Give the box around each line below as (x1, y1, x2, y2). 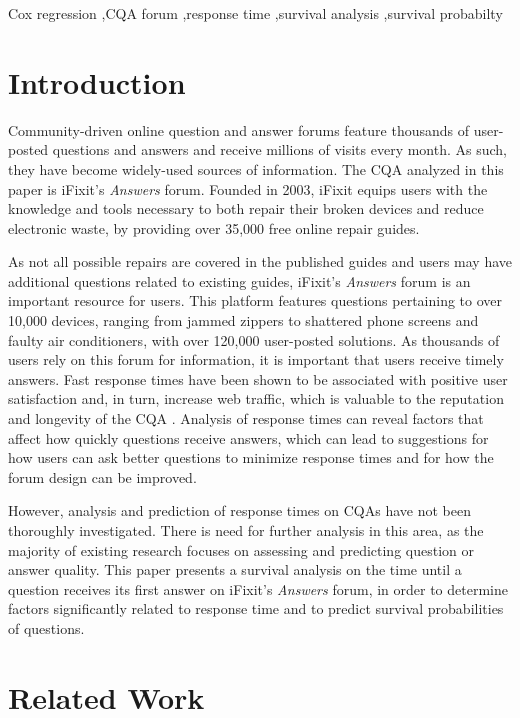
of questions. (8, 617, 85, 638)
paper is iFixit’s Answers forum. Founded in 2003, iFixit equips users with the (8, 178, 488, 199)
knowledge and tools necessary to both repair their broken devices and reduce (8, 198, 484, 219)
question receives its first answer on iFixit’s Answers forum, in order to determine (8, 578, 508, 599)
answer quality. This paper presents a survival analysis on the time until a (8, 559, 462, 580)
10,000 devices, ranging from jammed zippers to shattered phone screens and (8, 310, 479, 331)
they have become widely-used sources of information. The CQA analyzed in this (8, 158, 504, 179)
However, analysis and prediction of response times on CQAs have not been (8, 500, 471, 521)
